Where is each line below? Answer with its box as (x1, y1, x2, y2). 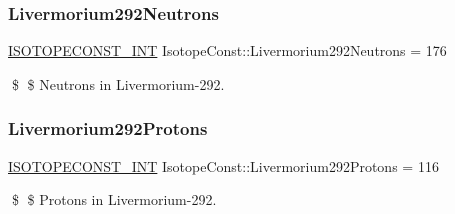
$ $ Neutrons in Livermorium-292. (11, 73, 225, 94)
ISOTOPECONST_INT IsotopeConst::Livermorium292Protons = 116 (8, 155, 439, 176)
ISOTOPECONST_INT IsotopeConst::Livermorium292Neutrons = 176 (8, 40, 447, 61)
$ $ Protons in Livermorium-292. (11, 189, 217, 210)
